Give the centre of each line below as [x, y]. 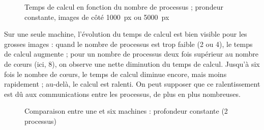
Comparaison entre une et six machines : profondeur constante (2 [126, 111]
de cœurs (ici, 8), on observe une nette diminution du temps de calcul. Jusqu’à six [132, 63]
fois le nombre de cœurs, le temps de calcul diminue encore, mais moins [115, 74]
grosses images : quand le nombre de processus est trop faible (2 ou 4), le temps [128, 44]
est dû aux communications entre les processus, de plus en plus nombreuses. [122, 94]
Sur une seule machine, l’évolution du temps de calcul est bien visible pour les [126, 34]
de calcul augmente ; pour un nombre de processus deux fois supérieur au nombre [131, 54]
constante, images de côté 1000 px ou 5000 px [97, 17]
